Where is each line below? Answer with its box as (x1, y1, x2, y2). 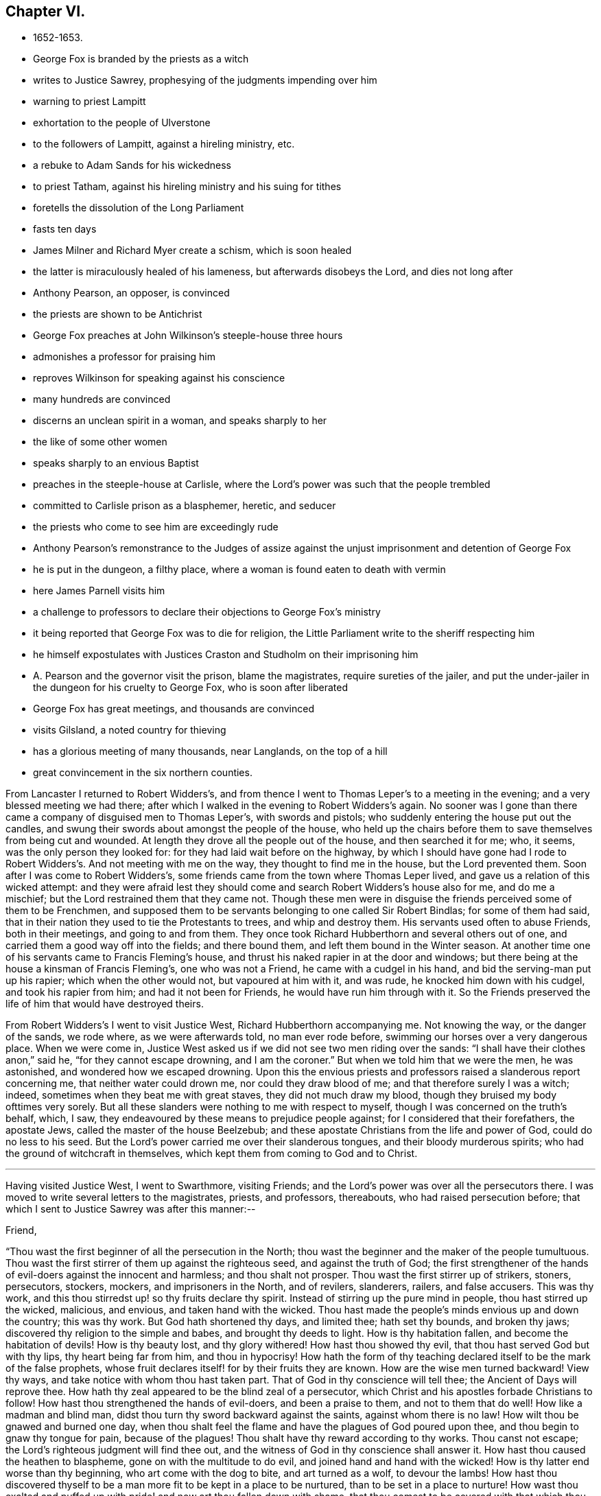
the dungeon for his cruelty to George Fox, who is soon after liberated (33, 681, 349, 694)
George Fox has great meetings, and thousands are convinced (33, 703, 314, 715)
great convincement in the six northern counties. (33, 767, 252, 779)
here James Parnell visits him (33, 585, 165, 597)
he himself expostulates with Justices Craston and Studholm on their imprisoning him (33, 648, 419, 661)
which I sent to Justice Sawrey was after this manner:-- (5, 1203, 256, 1215)
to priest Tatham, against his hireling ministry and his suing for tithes (33, 180, 342, 193)
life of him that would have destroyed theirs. (5, 998, 204, 1010)
